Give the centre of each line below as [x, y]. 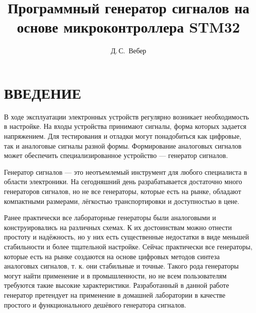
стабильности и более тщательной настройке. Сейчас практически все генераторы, [128, 246]
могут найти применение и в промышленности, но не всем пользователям [115, 275]
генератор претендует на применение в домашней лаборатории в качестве [115, 294]
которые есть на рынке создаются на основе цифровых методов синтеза [112, 256]
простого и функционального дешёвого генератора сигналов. [95, 304]
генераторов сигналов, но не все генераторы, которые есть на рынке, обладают [123, 191]
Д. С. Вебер [128, 51]
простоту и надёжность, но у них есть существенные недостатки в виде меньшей [127, 237]
